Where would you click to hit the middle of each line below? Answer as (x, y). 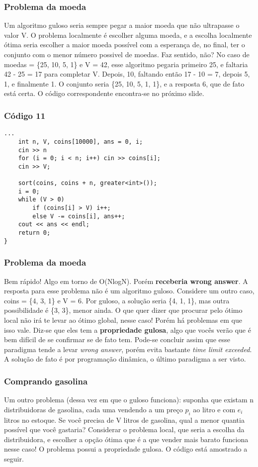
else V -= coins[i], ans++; (79, 216)
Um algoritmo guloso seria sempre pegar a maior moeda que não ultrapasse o (122, 25)
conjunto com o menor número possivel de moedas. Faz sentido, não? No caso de (127, 54)
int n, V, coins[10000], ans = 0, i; (81, 141)
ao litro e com (214, 409)
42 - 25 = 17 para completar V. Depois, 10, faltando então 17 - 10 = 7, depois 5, (127, 74)
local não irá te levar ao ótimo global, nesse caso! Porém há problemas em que (123, 320)
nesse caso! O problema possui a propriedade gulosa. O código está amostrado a (126, 449)
